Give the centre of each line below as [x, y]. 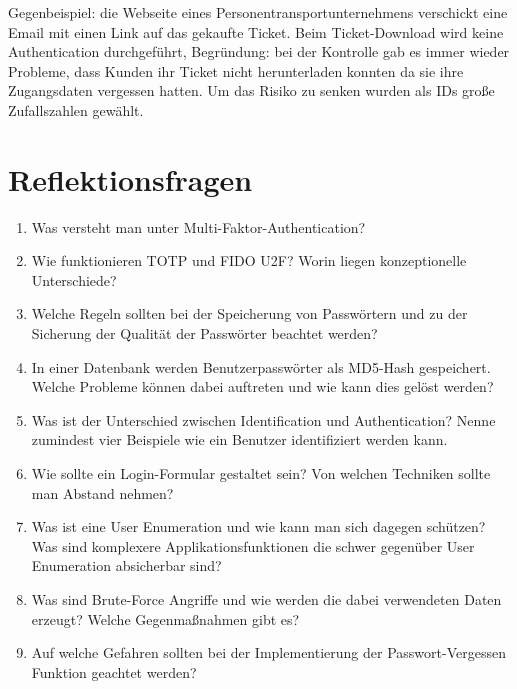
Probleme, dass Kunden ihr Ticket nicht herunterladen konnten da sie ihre [236, 70]
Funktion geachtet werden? [114, 671]
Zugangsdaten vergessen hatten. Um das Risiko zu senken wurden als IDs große [251, 90]
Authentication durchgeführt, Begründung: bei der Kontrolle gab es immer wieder [259, 51]
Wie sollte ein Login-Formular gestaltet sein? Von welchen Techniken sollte [261, 473]
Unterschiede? [74, 279]
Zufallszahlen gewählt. [76, 109]
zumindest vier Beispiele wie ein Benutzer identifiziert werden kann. [239, 439]
